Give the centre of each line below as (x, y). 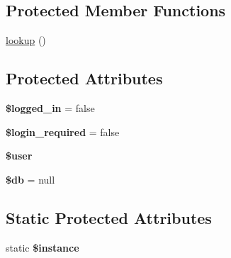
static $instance (43, 247)
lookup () (26, 40)
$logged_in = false (50, 108)
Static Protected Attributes (109, 217)
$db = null (30, 179)
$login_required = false (63, 131)
